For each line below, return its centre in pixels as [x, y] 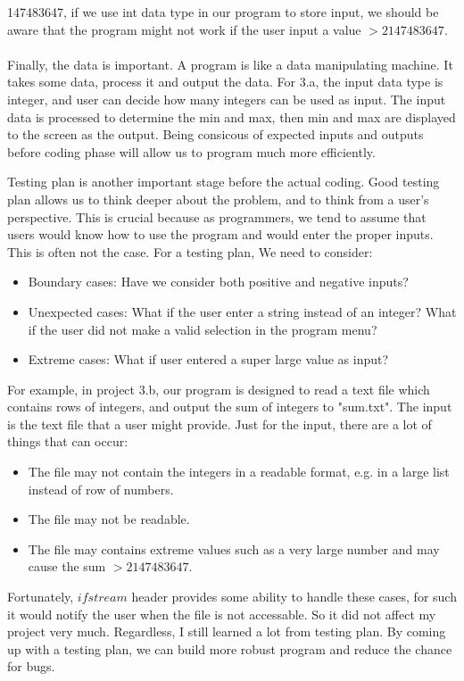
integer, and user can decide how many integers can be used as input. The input [227, 99]
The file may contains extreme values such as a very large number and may [234, 548]
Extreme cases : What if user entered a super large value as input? [208, 359]
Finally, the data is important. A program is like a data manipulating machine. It [230, 64]
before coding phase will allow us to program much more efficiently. [191, 151]
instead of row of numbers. [101, 489]
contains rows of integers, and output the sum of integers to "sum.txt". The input [230, 407]
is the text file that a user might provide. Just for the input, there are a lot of [220, 424]
